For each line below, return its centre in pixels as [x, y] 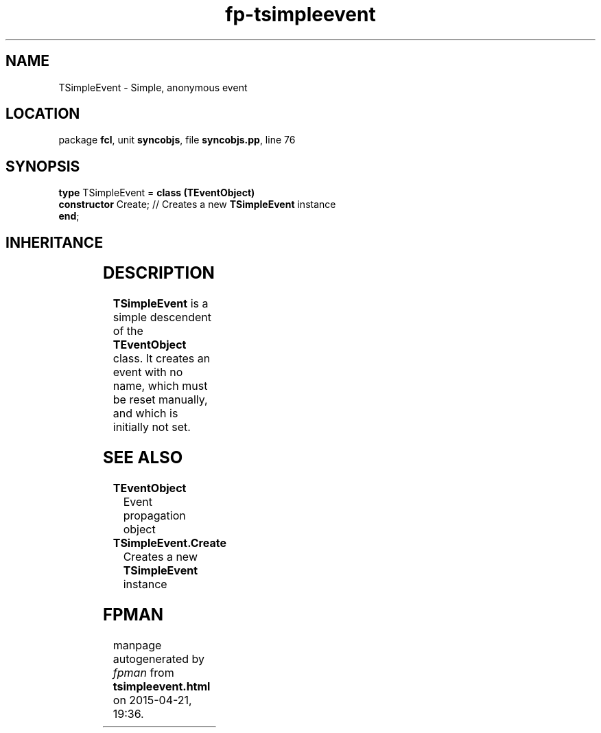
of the [128, 331]
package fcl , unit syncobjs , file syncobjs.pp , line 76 [177, 140]
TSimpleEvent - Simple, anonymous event [153, 87]
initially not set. [152, 427]
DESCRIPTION [158, 273]
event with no [148, 372]
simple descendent [162, 317]
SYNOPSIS [43, 166]
